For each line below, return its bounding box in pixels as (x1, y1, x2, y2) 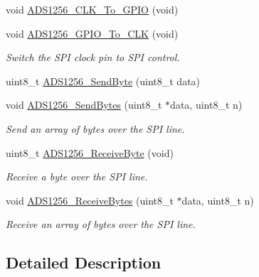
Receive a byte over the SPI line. (6, 169, 148, 184)
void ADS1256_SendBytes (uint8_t (6, 97, 162, 112)
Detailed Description (6, 251, 162, 273)
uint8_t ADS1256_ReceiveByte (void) (6, 145, 174, 160)
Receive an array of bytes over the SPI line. (6, 217, 196, 232)
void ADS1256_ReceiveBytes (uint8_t (6, 192, 174, 207)
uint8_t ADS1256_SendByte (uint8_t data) (6, 73, 201, 88)
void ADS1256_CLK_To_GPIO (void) (6, 2, 179, 16)
